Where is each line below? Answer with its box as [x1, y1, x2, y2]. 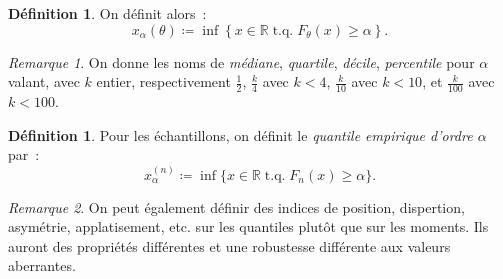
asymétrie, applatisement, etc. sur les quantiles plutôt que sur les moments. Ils [8, 216, 489, 237]
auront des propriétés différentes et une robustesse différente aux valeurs [8, 235, 451, 256]
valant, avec [8, 71, 80, 92]
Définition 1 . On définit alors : [8, 3, 207, 23]
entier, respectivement [96, 71, 231, 92]
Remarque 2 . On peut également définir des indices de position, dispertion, [8, 196, 465, 217]
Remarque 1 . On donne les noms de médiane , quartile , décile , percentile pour [8, 51, 475, 72]
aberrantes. [8, 255, 76, 276]
